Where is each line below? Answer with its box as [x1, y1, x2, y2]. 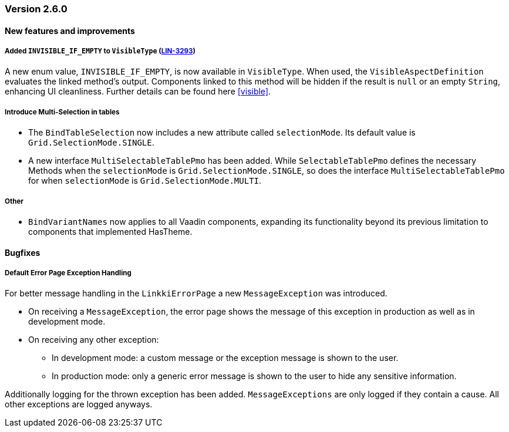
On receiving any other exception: [28, 335, 159, 345]
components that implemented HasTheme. [28, 226, 193, 237]
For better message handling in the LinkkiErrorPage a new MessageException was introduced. [5, 288, 387, 299]
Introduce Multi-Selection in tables [5, 107, 120, 116]
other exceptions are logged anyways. [5, 399, 153, 410]
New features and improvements [5, 25, 135, 36]
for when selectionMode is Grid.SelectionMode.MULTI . [28, 176, 262, 186]
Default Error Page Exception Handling [5, 268, 132, 277]
